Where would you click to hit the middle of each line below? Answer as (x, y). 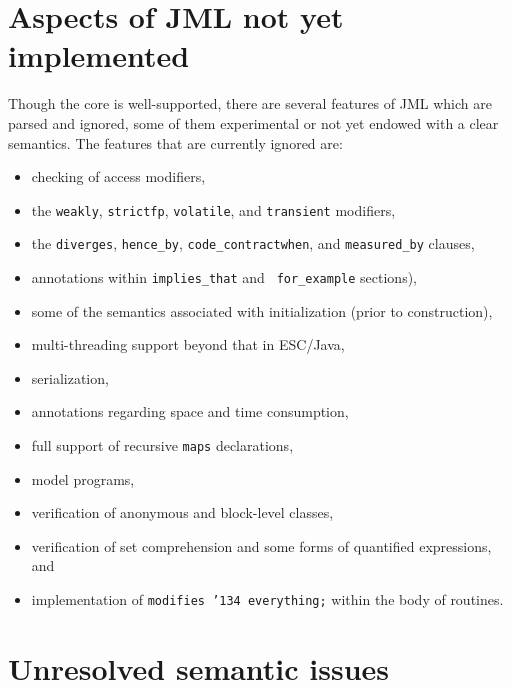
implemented (99, 55)
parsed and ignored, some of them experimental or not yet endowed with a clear (253, 122)
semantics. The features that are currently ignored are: (175, 142)
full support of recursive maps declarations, (162, 445)
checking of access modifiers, (118, 176)
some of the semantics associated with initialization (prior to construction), (262, 310)
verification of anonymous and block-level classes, (182, 512)
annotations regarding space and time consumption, (190, 411)
